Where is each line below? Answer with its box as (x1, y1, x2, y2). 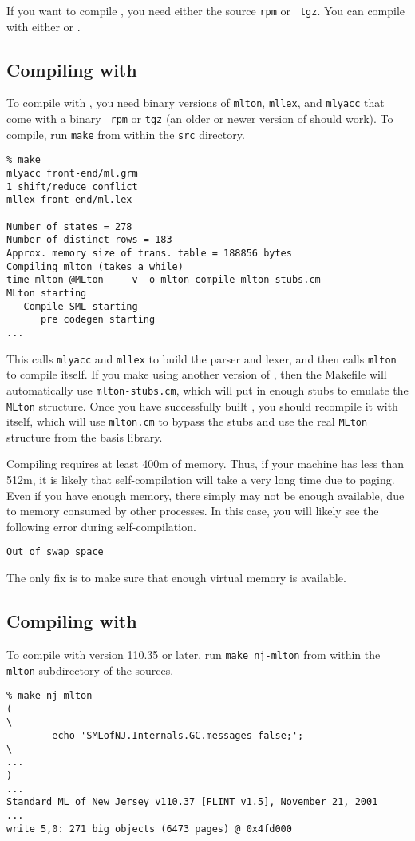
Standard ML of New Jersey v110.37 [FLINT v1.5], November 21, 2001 (6, 796, 378, 808)
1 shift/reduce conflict (6, 180, 138, 192)
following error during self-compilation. (6, 518, 196, 534)
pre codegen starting (40, 314, 156, 326)
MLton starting (6, 287, 87, 299)
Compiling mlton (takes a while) (6, 260, 184, 272)
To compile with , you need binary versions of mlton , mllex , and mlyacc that (6, 94, 385, 111)
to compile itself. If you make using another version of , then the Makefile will (6, 366, 387, 383)
